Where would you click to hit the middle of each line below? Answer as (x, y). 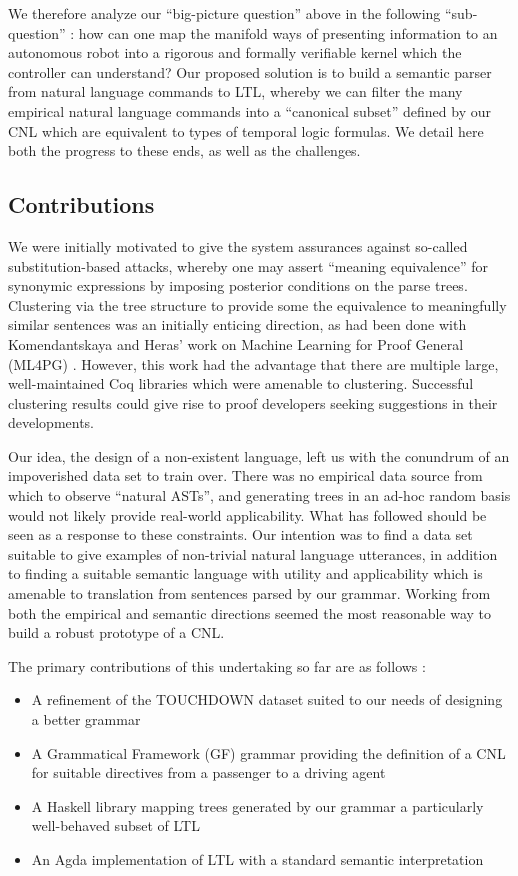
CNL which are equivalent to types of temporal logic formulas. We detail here (246, 130)
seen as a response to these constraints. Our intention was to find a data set (240, 534)
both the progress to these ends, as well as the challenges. (184, 150)
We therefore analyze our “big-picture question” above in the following (224, 13)
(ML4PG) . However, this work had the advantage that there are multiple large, (253, 363)
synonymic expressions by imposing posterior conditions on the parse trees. (238, 285)
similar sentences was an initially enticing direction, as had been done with (237, 324)
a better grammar (86, 719)
